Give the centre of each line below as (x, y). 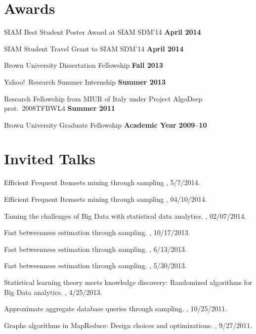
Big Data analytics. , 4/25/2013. (53, 292)
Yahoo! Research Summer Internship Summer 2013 (85, 81)
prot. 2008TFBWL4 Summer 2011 (60, 108)
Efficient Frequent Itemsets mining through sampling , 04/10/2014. (106, 199)
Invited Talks (50, 159)
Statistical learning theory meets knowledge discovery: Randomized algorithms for (128, 282)
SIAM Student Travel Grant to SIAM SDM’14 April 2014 (94, 48)
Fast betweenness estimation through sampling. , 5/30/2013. (95, 265)
